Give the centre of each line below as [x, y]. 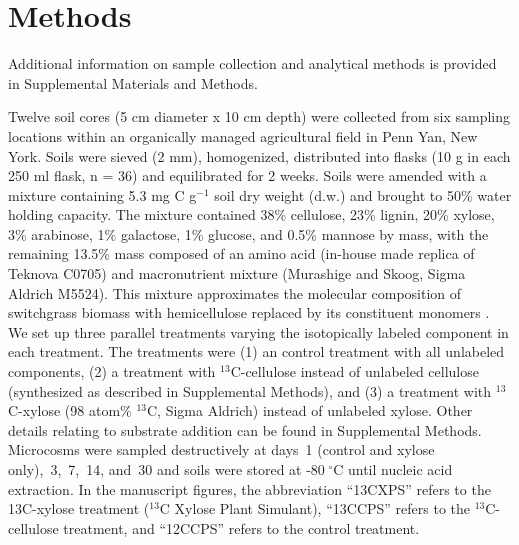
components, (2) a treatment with [112, 371]
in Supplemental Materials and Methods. [133, 82]
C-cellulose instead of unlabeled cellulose [354, 371]
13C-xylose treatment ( [79, 508]
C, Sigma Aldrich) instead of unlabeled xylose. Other [309, 410]
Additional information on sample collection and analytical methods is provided [252, 63]
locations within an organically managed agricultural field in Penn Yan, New [243, 135]
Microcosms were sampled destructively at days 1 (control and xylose [221, 449]
